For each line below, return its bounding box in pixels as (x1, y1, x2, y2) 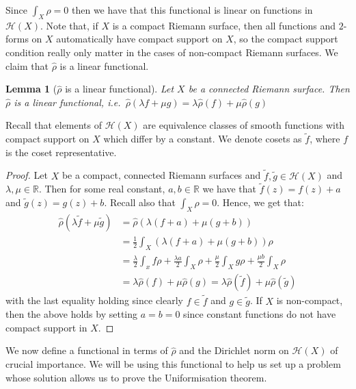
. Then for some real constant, (38, 181, 165, 196)
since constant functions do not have (183, 307, 336, 321)
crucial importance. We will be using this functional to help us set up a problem (5, 356, 341, 371)
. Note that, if (40, 18, 98, 32)
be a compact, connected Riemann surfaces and (61, 168, 261, 182)
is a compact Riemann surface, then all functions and (112, 18, 336, 32)
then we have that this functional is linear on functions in (72, 3, 313, 16)
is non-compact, (276, 293, 343, 308)
